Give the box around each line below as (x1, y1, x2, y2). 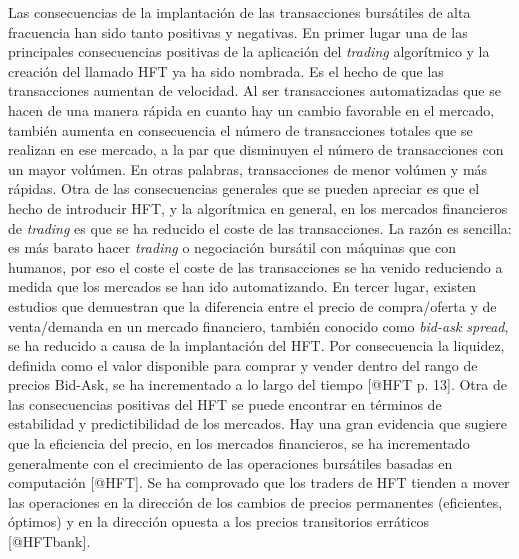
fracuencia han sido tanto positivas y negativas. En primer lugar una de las (8, 21, 468, 42)
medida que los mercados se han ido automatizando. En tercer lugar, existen (8, 276, 477, 297)
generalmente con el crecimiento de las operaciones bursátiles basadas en (8, 452, 453, 473)
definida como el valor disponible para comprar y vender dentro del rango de (8, 354, 478, 375)
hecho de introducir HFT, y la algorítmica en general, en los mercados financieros (8, 197, 508, 218)
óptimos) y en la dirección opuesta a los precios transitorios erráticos (8, 511, 430, 532)
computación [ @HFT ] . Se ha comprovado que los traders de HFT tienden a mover (8, 472, 510, 493)
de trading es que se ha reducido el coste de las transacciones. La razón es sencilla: (8, 217, 512, 238)
